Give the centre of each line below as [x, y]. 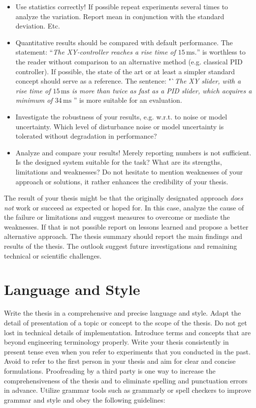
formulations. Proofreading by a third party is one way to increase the [110, 370]
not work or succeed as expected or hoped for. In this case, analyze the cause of [124, 207]
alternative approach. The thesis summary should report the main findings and [123, 236]
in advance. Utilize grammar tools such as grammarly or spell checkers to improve [128, 390]
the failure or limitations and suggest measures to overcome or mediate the [117, 217]
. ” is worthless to [220, 52]
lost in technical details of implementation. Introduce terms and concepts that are [128, 332]
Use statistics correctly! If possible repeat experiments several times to [122, 6]
